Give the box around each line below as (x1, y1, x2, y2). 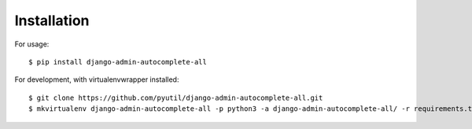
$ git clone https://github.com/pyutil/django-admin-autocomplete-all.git (28, 93, 323, 102)
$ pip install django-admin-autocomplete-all (28, 57, 208, 66)
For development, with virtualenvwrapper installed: (14, 75, 179, 84)
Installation (14, 12, 90, 29)
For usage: (14, 39, 50, 49)
